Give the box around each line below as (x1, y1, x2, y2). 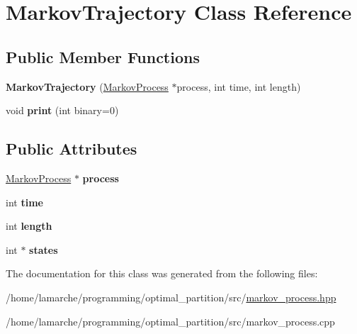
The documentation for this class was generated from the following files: (6, 266, 318, 281)
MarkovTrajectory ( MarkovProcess (6, 79, 169, 94)
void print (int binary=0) (6, 103, 119, 118)
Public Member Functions (6, 45, 200, 67)
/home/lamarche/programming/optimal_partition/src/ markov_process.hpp (6, 289, 336, 304)
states (29, 242, 58, 257)
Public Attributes (6, 138, 137, 160)
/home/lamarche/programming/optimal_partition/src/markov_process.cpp (6, 313, 335, 328)
